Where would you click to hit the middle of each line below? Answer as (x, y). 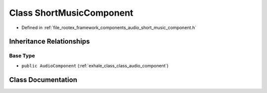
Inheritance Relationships (49, 42)
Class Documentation (43, 79)
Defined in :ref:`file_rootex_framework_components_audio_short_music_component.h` (109, 28)
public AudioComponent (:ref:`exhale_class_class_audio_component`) (95, 65)
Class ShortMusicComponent (71, 13)
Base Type (22, 56)
